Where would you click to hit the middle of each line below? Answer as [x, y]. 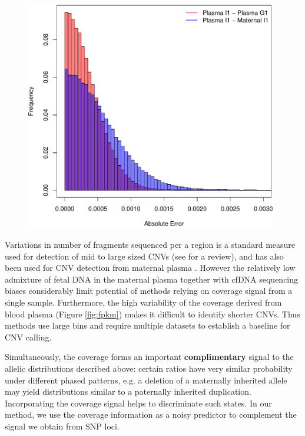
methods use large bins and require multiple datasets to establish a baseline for [147, 325]
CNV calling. [28, 337]
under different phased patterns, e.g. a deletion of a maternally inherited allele [146, 380]
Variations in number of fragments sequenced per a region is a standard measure [150, 245]
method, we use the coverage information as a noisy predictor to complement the [151, 414]
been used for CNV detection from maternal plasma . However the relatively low [150, 268]
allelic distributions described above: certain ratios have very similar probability [149, 368]
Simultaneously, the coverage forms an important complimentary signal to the [149, 357]
